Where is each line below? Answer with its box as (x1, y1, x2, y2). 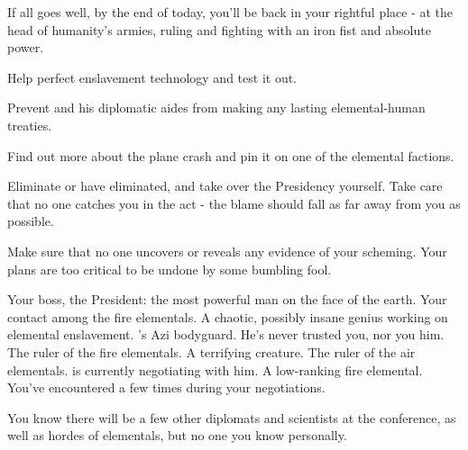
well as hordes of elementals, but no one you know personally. (7, 426, 347, 445)
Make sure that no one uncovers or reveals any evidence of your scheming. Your (7, 241, 447, 260)
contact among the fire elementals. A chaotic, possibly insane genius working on (7, 307, 448, 326)
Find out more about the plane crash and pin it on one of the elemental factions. (7, 146, 454, 165)
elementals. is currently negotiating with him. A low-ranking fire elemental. (7, 360, 423, 379)
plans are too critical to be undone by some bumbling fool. (7, 259, 332, 278)
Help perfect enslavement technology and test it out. (7, 67, 298, 86)
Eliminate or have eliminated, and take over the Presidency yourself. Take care (7, 176, 443, 195)
